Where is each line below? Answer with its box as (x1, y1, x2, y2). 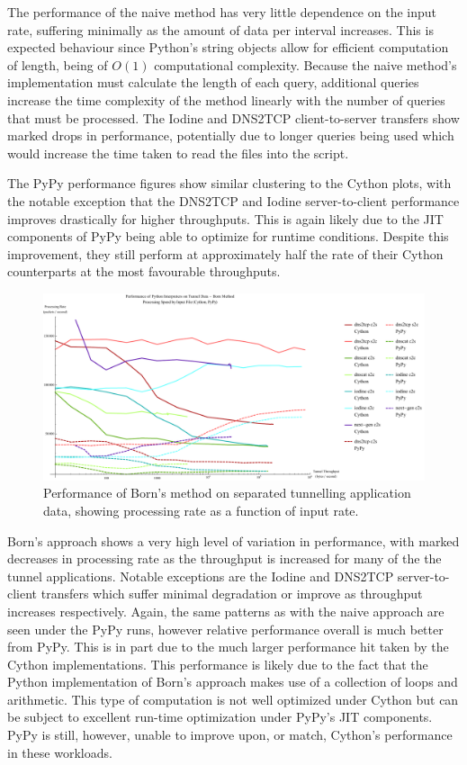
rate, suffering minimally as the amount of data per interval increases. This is (7, 20, 434, 39)
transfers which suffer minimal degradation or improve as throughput (40, 584, 423, 603)
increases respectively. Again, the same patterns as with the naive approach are (7, 601, 445, 620)
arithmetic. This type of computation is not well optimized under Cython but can (7, 689, 459, 708)
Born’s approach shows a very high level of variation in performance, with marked (7, 531, 460, 550)
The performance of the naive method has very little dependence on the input (7, 3, 436, 21)
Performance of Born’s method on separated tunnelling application (43, 483, 411, 502)
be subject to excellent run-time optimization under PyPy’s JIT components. (7, 707, 433, 726)
